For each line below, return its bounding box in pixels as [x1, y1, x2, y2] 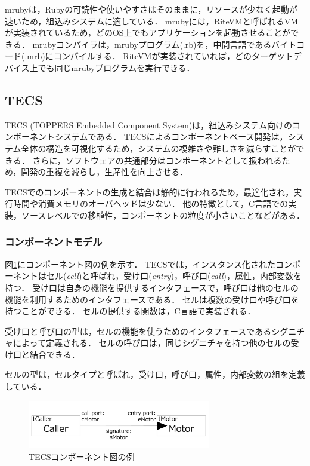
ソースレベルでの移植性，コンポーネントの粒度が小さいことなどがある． [21, 209, 305, 221]
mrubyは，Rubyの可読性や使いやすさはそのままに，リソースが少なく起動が [5, 3, 297, 15]
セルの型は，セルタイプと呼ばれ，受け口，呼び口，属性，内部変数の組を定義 [5, 368, 305, 381]
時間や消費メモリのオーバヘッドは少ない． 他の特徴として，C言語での [13, 197, 289, 210]
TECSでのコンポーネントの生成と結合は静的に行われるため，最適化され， [5, 185, 294, 198]
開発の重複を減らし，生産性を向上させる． [21, 165, 188, 178]
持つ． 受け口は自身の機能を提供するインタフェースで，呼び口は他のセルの [5, 281, 299, 293]
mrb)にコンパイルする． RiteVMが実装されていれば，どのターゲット [27, 50, 293, 62]
